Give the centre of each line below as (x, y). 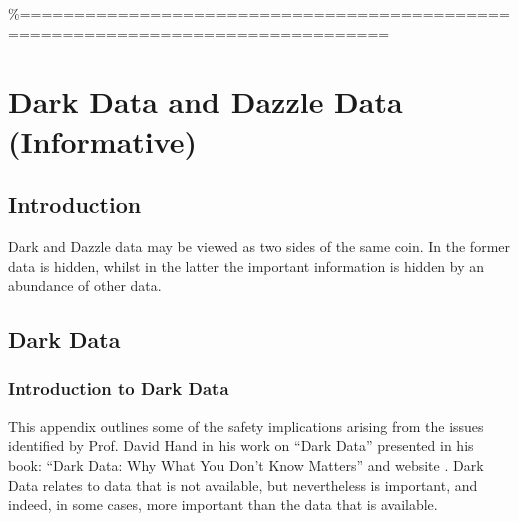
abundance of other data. (85, 285)
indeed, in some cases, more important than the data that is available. (223, 504)
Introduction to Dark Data (118, 388)
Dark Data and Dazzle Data (205, 101)
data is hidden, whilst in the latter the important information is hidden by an (246, 265)
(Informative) (103, 140)
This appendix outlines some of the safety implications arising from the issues (246, 425)
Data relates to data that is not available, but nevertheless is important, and (243, 484)
